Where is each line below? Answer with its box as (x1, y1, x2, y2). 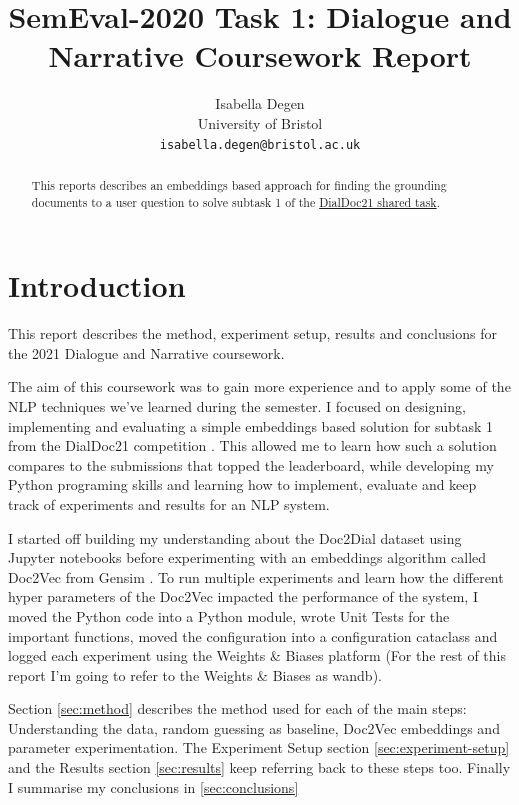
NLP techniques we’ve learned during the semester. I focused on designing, (8, 395, 466, 416)
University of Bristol (197, 112, 323, 133)
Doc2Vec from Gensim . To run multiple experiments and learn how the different (8, 566, 504, 587)
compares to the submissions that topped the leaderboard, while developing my (8, 454, 494, 475)
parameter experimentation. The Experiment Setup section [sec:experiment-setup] (8, 737, 510, 758)
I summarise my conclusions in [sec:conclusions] (8, 776, 299, 797)
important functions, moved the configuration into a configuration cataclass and (8, 625, 498, 646)
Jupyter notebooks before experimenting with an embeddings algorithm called (8, 547, 487, 568)
